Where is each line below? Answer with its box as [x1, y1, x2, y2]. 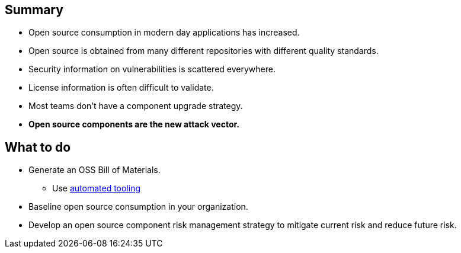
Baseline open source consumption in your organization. [28, 201, 248, 212]
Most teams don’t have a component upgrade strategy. [28, 101, 243, 111]
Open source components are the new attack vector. [28, 119, 239, 130]
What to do [5, 139, 71, 155]
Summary [5, 2, 63, 17]
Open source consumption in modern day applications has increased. [28, 27, 300, 38]
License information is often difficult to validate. [28, 82, 214, 93]
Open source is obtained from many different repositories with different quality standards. [28, 46, 379, 56]
